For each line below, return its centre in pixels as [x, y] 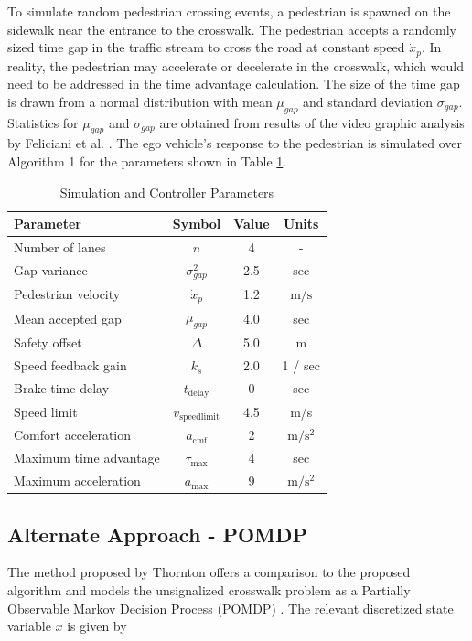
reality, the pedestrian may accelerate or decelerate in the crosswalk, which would [236, 65]
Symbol [197, 224]
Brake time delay [62, 388]
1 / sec [301, 365]
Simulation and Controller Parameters [167, 192]
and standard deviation [368, 101]
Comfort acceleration [73, 435]
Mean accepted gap [68, 318]
